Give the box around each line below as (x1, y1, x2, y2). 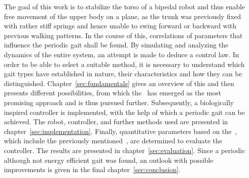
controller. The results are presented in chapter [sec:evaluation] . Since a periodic (4, 145, 245, 155)
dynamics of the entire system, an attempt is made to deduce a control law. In (4, 49, 239, 59)
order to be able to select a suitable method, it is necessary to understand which (4, 59, 245, 69)
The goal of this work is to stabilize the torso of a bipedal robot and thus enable (4, 1, 245, 11)
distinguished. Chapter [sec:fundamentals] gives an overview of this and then (4, 78, 234, 88)
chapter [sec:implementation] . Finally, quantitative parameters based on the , (4, 126, 237, 136)
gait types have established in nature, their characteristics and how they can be (4, 68, 242, 79)
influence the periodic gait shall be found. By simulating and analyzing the (4, 40, 228, 50)
